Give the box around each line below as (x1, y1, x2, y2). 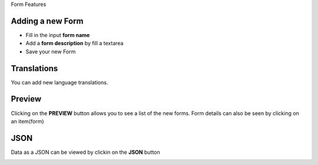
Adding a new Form (11, 16, 84, 26)
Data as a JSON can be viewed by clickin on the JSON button (11, 149, 160, 156)
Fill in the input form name (25, 31, 90, 38)
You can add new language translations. (11, 79, 108, 86)
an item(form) (11, 117, 44, 124)
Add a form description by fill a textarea (25, 40, 124, 47)
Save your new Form (25, 48, 76, 55)
